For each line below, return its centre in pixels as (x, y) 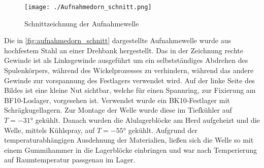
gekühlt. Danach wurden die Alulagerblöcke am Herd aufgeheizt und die (147, 120)
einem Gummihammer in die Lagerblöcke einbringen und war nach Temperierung (130, 149)
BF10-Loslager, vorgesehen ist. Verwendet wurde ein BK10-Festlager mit (117, 100)
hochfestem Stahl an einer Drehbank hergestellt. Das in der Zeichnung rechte (124, 50)
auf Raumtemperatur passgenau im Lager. (70, 160)
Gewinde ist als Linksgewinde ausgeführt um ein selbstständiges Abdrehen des (126, 60)
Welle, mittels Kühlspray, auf (49, 130)
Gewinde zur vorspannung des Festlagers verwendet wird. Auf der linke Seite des (129, 80)
